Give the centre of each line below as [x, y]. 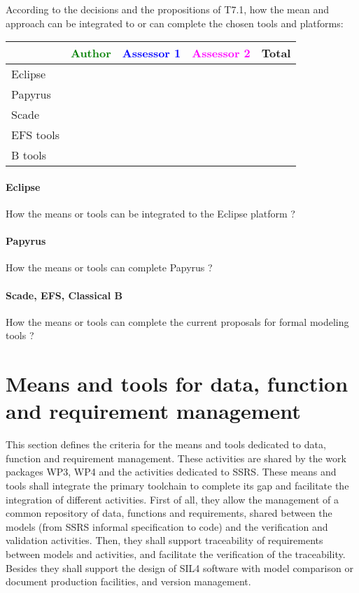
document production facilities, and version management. [128, 581]
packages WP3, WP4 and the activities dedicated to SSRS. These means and [171, 472]
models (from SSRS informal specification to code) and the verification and [167, 526]
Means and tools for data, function [177, 384]
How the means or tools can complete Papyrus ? [109, 267]
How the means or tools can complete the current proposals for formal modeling [177, 321]
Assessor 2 [221, 53]
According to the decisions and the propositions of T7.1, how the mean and [167, 9]
